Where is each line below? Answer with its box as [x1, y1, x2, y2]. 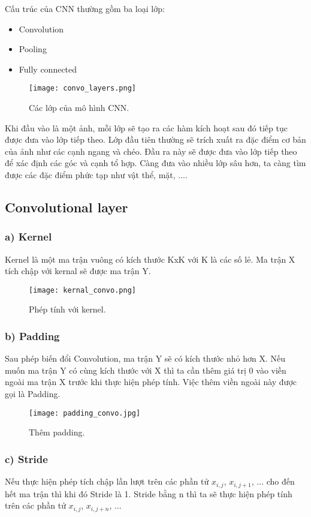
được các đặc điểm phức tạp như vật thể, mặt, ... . [5, 169, 188, 181]
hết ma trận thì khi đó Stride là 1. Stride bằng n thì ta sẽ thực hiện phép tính [5, 487, 292, 500]
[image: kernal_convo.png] [29, 285, 136, 294]
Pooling [19, 43, 47, 55]
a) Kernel [5, 229, 52, 244]
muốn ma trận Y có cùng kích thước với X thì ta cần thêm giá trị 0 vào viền [5, 363, 286, 376]
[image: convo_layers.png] [29, 84, 136, 93]
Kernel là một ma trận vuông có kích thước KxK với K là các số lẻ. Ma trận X [5, 253, 295, 265]
